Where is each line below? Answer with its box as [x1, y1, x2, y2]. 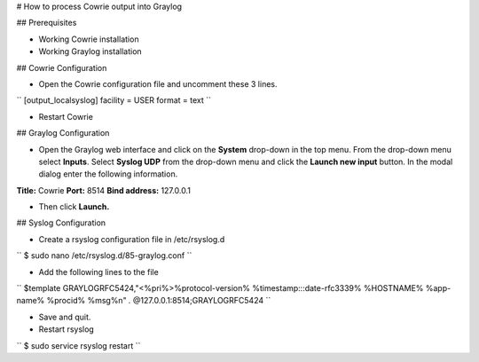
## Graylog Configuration [16, 128, 110, 138]
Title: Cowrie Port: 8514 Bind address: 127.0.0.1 [16, 185, 191, 195]
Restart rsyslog [38, 324, 95, 334]
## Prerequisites [16, 18, 77, 28]
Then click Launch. [38, 201, 110, 212]
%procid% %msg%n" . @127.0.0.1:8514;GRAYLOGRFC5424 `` [46, 295, 271, 306]
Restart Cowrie [38, 111, 93, 122]
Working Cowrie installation [38, 34, 139, 44]
